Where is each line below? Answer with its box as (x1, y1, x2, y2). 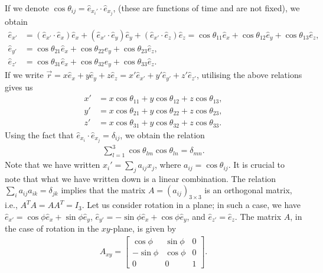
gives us (5, 80, 33, 93)
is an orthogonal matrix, (204, 184, 292, 196)
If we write (5, 69, 44, 81)
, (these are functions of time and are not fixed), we (113, 2, 300, 14)
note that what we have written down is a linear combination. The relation (5, 172, 276, 184)
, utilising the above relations (196, 69, 302, 81)
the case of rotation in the (5, 222, 99, 235)
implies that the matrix (61, 184, 146, 196)
